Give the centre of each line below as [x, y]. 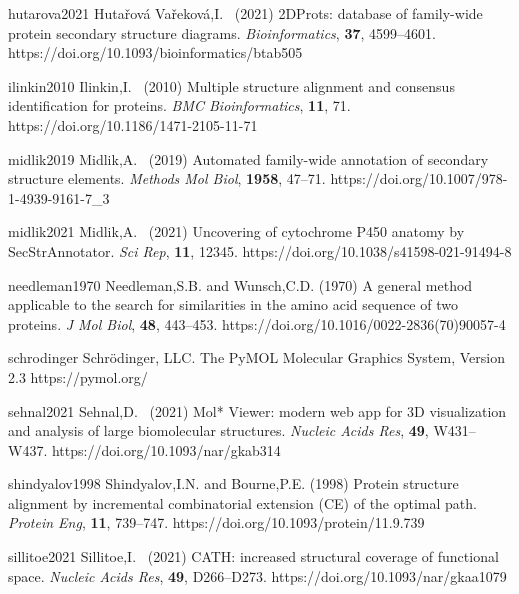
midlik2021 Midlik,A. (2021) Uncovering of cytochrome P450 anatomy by [236, 231]
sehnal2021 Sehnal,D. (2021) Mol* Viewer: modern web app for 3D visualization [257, 410]
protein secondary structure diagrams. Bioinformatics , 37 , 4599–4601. [222, 32]
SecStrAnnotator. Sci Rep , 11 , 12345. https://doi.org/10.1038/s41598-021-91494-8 [260, 250]
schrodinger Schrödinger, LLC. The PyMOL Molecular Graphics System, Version [256, 357]
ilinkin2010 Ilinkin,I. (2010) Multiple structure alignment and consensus [231, 85]
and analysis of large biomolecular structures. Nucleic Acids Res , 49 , [218, 430]
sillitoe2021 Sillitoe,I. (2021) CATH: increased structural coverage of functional [253, 556]
